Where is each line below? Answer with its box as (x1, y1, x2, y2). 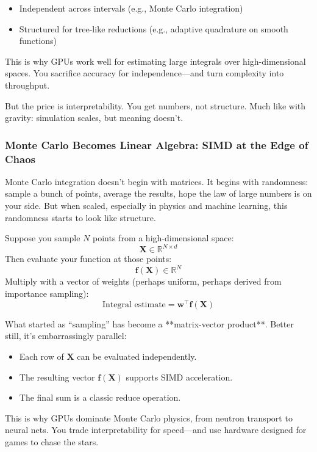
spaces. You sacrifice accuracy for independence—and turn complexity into (5, 67, 284, 79)
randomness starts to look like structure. (5, 211, 156, 224)
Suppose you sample (5, 231, 80, 244)
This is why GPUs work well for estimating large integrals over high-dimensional (5, 54, 306, 67)
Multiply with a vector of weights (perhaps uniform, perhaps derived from (5, 275, 282, 288)
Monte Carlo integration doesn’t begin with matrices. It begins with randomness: (5, 175, 308, 188)
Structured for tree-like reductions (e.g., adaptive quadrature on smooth (19, 22, 288, 35)
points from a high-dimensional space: (93, 231, 234, 244)
